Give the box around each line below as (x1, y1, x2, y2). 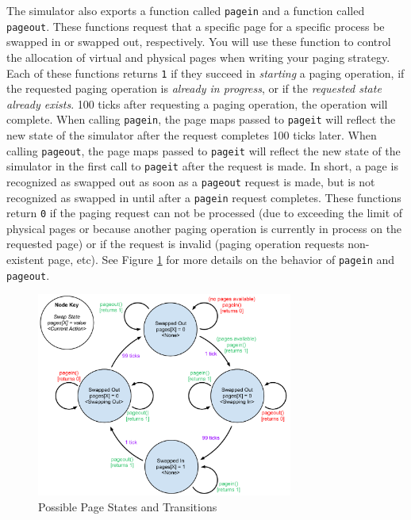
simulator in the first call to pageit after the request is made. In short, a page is (6, 158, 398, 174)
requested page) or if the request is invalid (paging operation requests (6, 235, 344, 252)
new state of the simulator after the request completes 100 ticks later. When (6, 127, 377, 143)
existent (6, 251, 44, 268)
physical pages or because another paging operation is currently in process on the (6, 220, 402, 236)
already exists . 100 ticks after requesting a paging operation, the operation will (6, 95, 388, 112)
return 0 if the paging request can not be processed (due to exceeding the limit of (6, 205, 403, 221)
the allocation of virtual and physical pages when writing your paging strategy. (6, 48, 390, 65)
